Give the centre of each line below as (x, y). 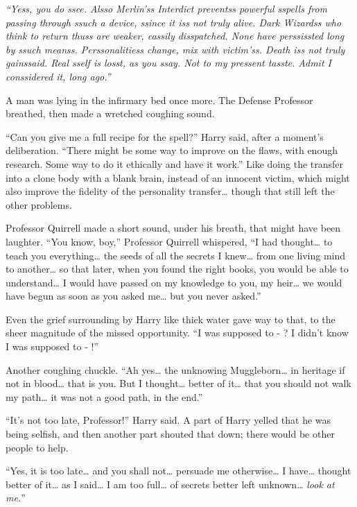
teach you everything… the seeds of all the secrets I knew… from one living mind (176, 255)
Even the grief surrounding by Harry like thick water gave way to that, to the (171, 319)
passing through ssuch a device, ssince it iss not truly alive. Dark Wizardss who (174, 22)
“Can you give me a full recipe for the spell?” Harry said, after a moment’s (165, 136)
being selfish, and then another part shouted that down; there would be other (170, 434)
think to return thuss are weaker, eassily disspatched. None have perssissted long (175, 36)
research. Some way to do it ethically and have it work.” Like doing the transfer (175, 163)
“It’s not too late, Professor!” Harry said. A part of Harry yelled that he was (168, 420)
